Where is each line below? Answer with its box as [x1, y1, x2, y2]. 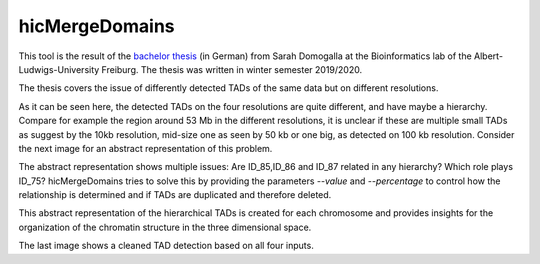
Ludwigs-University [18, 63, 100, 75]
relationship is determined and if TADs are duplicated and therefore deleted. [18, 189, 332, 201]
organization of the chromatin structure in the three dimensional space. [18, 221, 312, 233]
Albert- [473, 50, 504, 62]
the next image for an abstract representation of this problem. [18, 142, 273, 154]
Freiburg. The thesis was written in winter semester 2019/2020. [101, 63, 363, 75]
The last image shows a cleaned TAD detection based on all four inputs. [18, 240, 314, 252]
